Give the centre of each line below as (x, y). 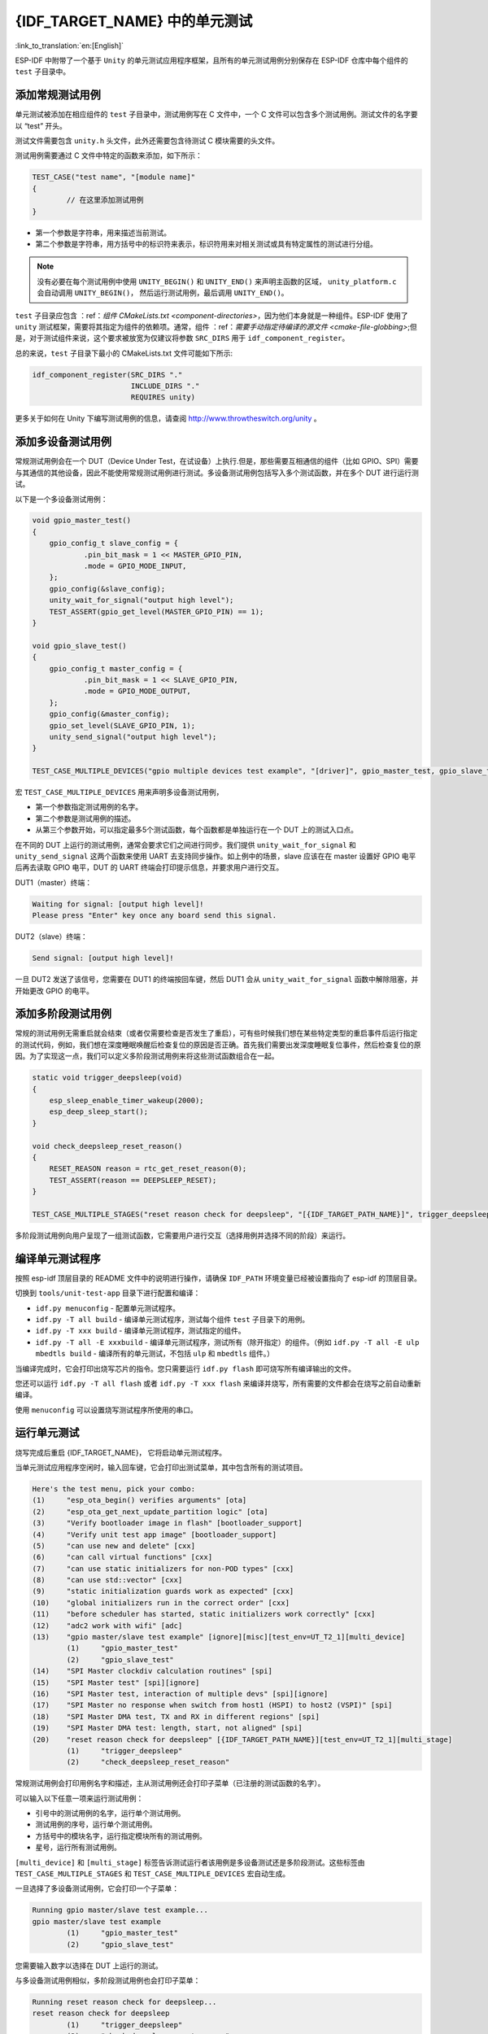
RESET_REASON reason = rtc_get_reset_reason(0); (148, 1169)
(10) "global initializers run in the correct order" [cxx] (161, 1602)
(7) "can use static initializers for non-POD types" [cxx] (163, 1569)
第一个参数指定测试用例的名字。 (89, 807)
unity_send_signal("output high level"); (133, 737)
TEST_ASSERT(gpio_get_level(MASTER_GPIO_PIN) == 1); (157, 611)
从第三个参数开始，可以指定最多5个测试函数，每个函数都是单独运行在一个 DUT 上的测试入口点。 (196, 830)
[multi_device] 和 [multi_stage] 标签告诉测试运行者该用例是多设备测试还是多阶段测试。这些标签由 (190, 1862)
